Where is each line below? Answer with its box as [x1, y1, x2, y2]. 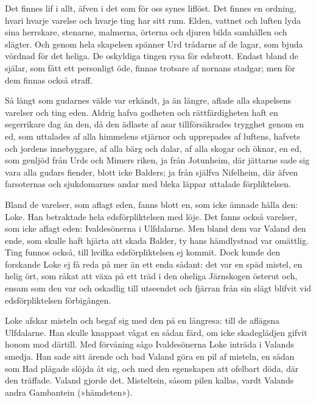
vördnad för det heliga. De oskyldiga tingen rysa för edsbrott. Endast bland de [5, 49, 298, 62]
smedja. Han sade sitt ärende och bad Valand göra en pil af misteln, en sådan [5, 350, 295, 363]
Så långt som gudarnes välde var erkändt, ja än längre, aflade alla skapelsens [5, 94, 292, 107]
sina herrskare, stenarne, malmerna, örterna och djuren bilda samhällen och [5, 26, 287, 38]
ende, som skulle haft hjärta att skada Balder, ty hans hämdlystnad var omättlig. [5, 234, 309, 246]
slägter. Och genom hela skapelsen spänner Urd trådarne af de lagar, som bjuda [5, 37, 303, 50]
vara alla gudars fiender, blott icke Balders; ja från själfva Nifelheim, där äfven [5, 165, 298, 178]
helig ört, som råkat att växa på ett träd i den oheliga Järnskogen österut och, [5, 269, 298, 282]
